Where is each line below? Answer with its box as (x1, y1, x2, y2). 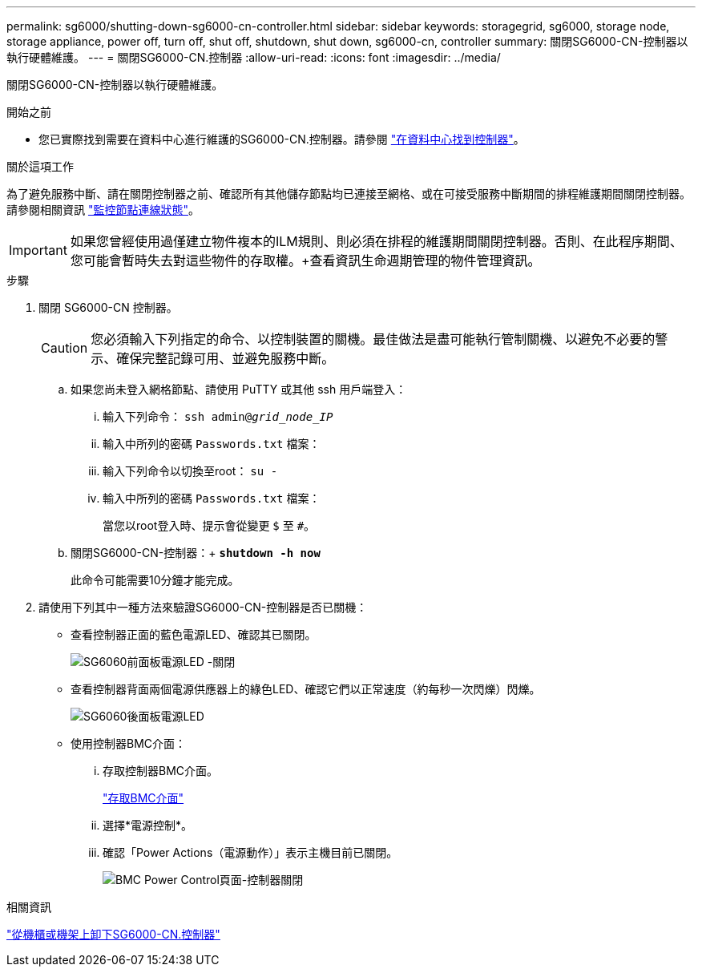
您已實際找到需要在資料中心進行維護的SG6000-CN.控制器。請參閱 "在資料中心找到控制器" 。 (38, 132, 525, 146)
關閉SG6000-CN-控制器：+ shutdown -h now (71, 546, 321, 559)
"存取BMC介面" (103, 791, 184, 805)
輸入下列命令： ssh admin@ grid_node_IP (103, 410, 333, 423)
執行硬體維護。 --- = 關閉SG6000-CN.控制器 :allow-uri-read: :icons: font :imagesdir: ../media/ (6, 50, 501, 64)
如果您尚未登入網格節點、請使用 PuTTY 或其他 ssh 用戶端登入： (71, 382, 407, 396)
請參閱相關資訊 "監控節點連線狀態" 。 (6, 203, 200, 216)
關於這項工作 (6, 159, 74, 173)
